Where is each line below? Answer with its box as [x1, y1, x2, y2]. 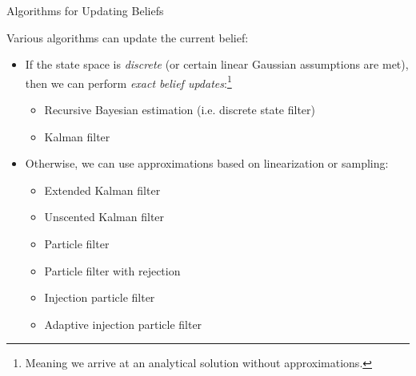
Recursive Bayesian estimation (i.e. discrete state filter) [44, 101, 315, 118]
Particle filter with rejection [44, 262, 181, 279]
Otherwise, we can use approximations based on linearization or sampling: [25, 155, 389, 172]
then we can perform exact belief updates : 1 [25, 72, 232, 91]
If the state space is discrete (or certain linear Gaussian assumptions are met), [25, 56, 409, 73]
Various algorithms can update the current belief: [6, 29, 249, 46]
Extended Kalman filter [44, 181, 161, 198]
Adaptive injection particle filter [44, 315, 202, 332]
